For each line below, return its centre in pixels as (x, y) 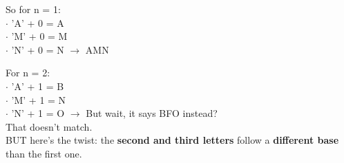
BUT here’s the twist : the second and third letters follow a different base (172, 140)
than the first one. (44, 153)
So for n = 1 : (33, 9)
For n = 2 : (28, 73)
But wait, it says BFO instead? (152, 113)
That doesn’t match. (49, 126)
